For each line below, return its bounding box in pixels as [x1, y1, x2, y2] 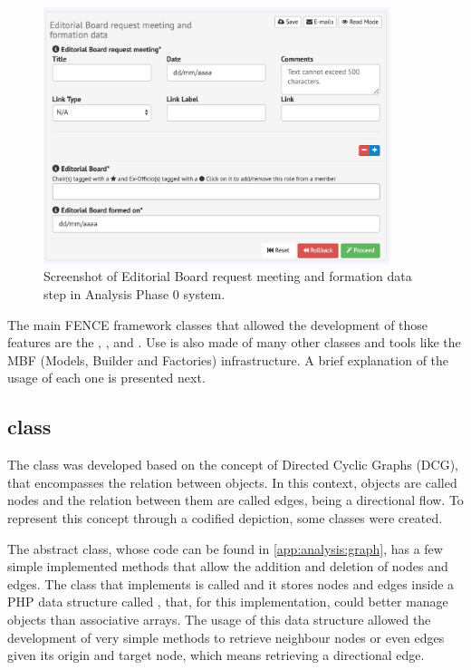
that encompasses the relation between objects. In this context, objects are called [7, 472, 457, 491]
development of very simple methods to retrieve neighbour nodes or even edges [7, 627, 445, 646]
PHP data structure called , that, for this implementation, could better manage [7, 592, 448, 611]
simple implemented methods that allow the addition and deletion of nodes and [7, 557, 448, 576]
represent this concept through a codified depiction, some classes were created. [7, 508, 443, 527]
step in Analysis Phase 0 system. [43, 285, 226, 304]
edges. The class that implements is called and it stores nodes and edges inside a [7, 574, 455, 593]
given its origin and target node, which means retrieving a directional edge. [7, 646, 425, 665]
